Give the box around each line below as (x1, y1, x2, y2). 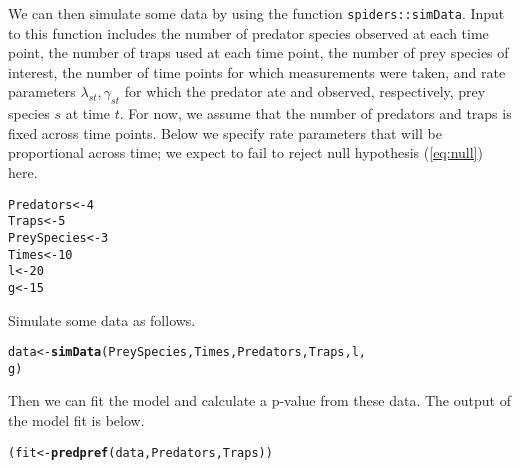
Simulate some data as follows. (8, 309, 196, 330)
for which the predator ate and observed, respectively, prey (124, 81, 486, 102)
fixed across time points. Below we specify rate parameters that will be (8, 122, 442, 143)
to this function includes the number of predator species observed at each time (8, 22, 489, 43)
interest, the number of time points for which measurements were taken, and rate (8, 61, 506, 82)
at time (65, 103, 110, 124)
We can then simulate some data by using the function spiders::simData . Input (8, 3, 505, 23)
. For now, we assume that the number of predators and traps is (119, 103, 512, 124)
